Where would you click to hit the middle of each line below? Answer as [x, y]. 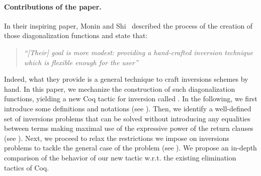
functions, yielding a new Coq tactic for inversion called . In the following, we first [131, 99]
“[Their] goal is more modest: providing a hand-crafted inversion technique [138, 52]
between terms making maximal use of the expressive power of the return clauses [129, 128]
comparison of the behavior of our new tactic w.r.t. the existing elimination [120, 157]
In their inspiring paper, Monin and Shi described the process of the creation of [128, 25]
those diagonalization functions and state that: [76, 35]
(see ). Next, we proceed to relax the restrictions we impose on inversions [117, 138]
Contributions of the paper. [53, 6]
